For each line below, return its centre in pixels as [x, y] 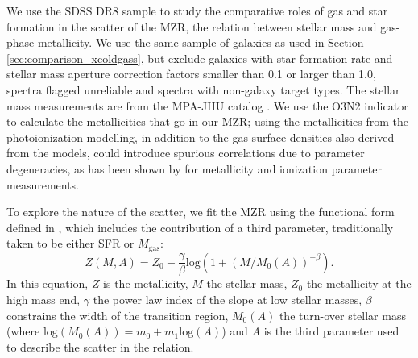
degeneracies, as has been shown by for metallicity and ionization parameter [194, 168]
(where [23, 331]
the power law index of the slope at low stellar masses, [228, 299]
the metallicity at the [359, 283]
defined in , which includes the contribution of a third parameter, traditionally [200, 227]
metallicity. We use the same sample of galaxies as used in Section [201, 42]
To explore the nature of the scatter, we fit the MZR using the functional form [201, 212]
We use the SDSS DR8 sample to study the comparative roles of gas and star [197, 10]
